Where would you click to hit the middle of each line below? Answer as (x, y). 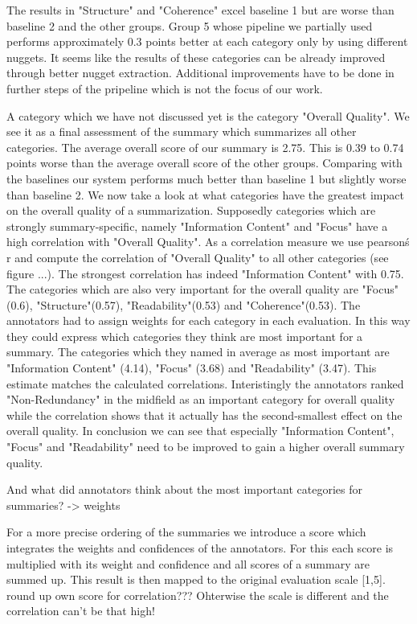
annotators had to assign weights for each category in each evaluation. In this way (208, 320)
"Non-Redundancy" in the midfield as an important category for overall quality (201, 399)
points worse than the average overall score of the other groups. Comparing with (204, 163)
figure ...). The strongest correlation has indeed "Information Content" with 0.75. (205, 273)
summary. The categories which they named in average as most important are (198, 352)
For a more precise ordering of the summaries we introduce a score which (186, 532)
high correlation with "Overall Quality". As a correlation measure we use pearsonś (208, 242)
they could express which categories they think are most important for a (185, 336)
